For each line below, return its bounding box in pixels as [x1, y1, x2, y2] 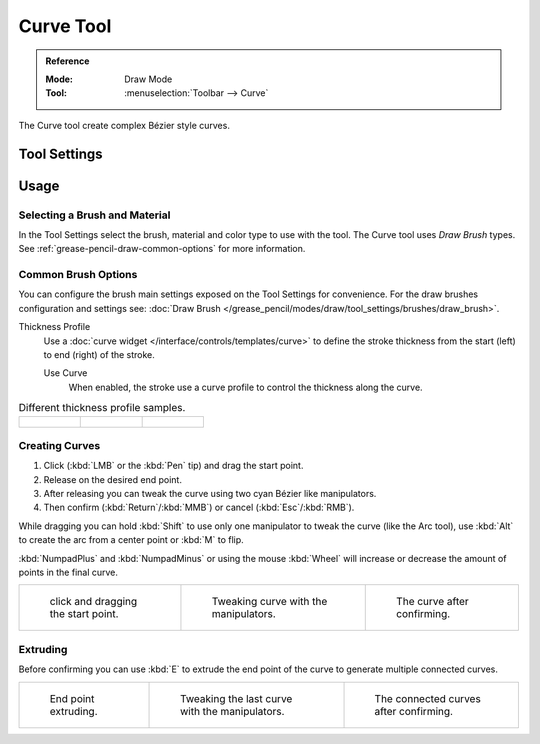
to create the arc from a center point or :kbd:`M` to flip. [18, 534, 244, 546]
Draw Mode [124, 73, 173, 85]
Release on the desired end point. [43, 473, 182, 485]
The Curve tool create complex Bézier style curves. [18, 119, 230, 131]
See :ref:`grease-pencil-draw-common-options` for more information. [18, 243, 306, 255]
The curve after [396, 595, 469, 609]
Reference [45, 55, 90, 67]
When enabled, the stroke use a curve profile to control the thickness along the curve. [68, 381, 424, 393]
